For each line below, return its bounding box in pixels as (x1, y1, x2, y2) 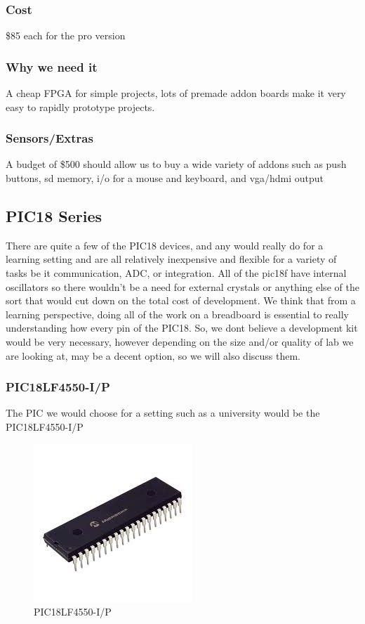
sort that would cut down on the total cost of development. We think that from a (6, 293, 356, 308)
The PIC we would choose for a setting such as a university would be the (6, 405, 320, 420)
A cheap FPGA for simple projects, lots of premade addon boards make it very (6, 86, 346, 100)
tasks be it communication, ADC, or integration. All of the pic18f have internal (6, 266, 347, 280)
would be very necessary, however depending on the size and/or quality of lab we (6, 334, 354, 349)
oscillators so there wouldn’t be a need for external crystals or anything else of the (6, 279, 359, 294)
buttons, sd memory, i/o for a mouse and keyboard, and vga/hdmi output (6, 171, 324, 186)
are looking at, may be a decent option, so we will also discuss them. (6, 348, 300, 363)
